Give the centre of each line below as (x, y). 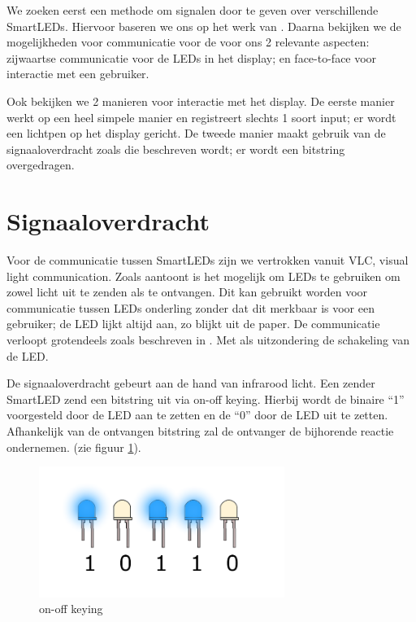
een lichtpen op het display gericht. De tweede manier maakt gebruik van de (196, 133)
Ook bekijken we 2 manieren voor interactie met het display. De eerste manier (201, 101)
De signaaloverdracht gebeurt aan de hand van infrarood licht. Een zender (191, 383)
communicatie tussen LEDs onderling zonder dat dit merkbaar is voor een (191, 307)
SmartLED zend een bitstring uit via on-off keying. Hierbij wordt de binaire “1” (206, 399)
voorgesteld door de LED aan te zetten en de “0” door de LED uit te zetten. (197, 415)
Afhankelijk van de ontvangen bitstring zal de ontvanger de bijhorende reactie (200, 431)
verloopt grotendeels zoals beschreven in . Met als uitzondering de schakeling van (208, 340)
